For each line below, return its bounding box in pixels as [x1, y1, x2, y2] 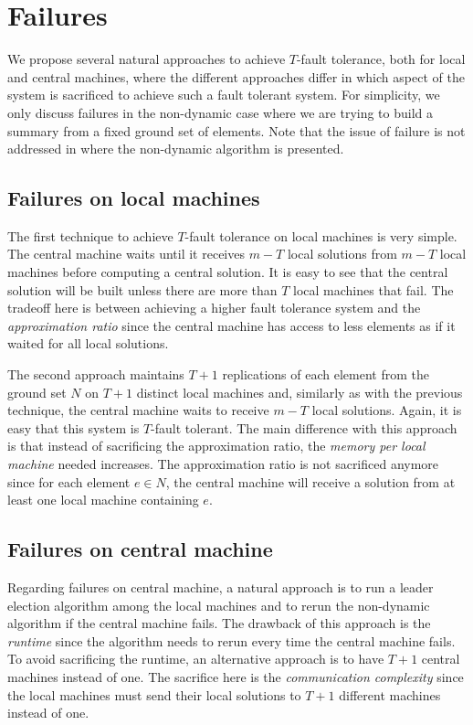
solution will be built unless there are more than [7, 280, 278, 299]
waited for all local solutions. [7, 334, 169, 353]
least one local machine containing [7, 490, 199, 509]
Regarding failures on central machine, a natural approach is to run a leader [7, 578, 434, 596]
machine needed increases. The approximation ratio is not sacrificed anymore [7, 454, 439, 474]
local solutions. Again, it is [311, 400, 462, 420]
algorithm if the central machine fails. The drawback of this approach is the [7, 613, 431, 633]
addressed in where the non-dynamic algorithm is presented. [7, 139, 344, 158]
